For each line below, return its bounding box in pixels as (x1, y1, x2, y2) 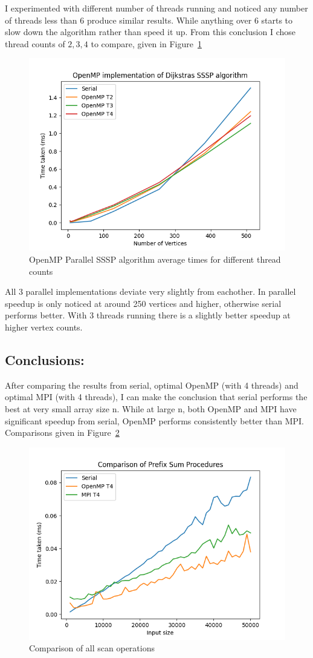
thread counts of (5, 37, 65, 50)
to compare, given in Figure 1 (91, 37, 202, 50)
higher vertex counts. (5, 320, 83, 333)
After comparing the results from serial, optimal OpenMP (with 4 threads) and (5, 378, 298, 391)
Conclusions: (5, 350, 85, 369)
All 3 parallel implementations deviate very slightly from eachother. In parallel (5, 285, 296, 298)
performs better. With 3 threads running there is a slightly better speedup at (5, 309, 291, 321)
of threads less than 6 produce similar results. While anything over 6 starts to (5, 13, 293, 26)
